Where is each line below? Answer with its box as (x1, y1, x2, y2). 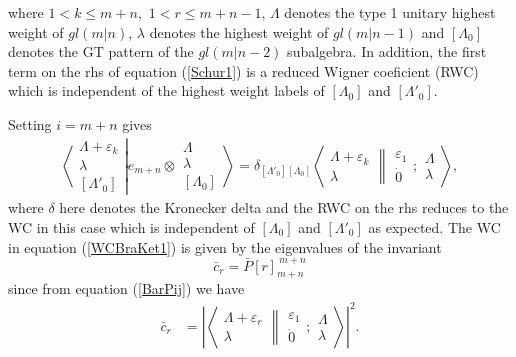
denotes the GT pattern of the (8, 41, 194, 62)
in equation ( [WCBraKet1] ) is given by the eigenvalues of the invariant (8, 236, 442, 257)
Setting (8, 113, 52, 134)
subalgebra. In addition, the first (287, 41, 487, 62)
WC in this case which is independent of (8, 216, 255, 237)
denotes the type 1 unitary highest (284, 2, 496, 22)
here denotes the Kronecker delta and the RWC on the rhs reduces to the (59, 197, 509, 218)
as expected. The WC (368, 216, 501, 237)
